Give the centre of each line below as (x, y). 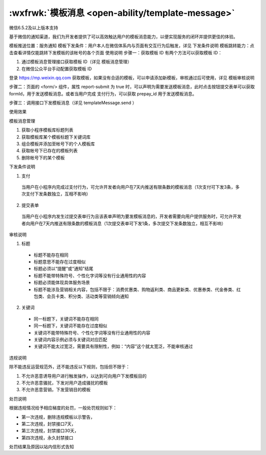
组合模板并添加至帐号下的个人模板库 (58, 144)
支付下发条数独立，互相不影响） (58, 194)
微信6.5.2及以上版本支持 (34, 28)
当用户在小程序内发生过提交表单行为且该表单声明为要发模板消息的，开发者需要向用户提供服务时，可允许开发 (131, 216)
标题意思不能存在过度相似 (60, 262)
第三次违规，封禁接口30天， (50, 431)
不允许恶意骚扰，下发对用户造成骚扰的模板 (65, 382)
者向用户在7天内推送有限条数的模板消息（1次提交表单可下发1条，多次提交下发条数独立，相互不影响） (124, 223)
